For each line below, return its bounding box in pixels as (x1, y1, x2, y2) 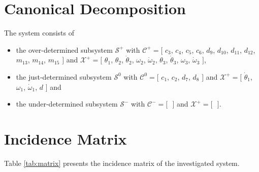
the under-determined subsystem (16, 98, 118, 109)
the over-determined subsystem (16, 44, 113, 55)
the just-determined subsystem (16, 71, 112, 82)
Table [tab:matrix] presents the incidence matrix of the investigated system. (4, 157, 240, 168)
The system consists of (4, 27, 75, 38)
